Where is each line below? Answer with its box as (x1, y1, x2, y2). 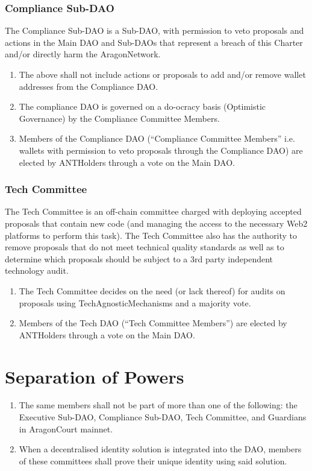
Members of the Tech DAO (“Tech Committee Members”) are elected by (19, 317, 287, 329)
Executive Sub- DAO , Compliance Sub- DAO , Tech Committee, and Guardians (19, 411, 307, 423)
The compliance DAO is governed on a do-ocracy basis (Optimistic (19, 100, 266, 113)
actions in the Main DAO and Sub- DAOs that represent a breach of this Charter (5, 36, 303, 48)
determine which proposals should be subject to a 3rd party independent (5, 252, 273, 265)
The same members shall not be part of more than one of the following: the (19, 399, 298, 411)
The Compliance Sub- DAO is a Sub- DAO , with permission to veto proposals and (5, 24, 304, 37)
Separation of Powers (5, 364, 184, 388)
